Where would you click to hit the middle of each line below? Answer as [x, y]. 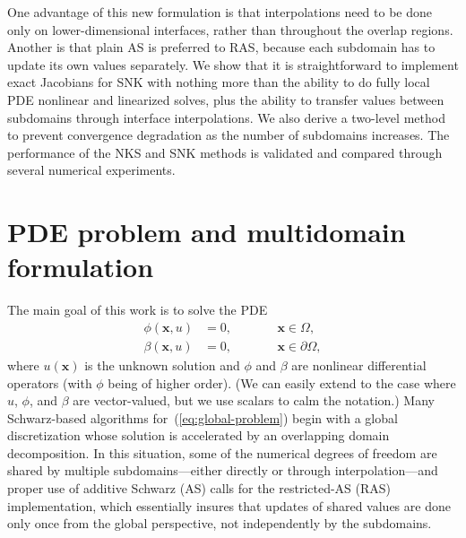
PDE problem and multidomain [207, 232]
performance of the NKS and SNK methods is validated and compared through [225, 152]
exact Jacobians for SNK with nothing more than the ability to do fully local [219, 82]
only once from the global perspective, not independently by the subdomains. [220, 523]
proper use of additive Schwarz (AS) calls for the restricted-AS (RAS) [199, 488]
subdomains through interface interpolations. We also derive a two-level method [226, 117]
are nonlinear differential [359, 364]
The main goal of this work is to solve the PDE [138, 310]
